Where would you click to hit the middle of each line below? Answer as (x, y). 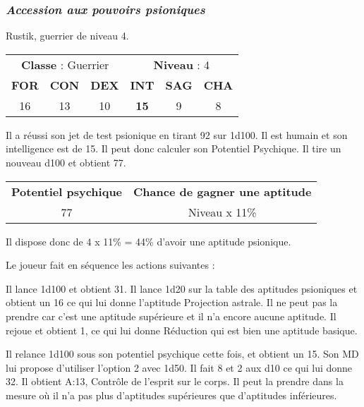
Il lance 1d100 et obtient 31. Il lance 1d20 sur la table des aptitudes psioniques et (182, 288)
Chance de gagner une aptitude (223, 191)
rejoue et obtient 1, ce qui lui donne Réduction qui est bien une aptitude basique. (182, 330)
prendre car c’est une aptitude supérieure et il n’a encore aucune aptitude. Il (171, 316)
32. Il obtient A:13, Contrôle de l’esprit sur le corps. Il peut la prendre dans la (175, 381)
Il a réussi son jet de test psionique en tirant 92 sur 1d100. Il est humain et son (177, 134)
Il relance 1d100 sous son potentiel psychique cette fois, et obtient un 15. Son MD (182, 354)
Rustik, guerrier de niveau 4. (67, 36)
